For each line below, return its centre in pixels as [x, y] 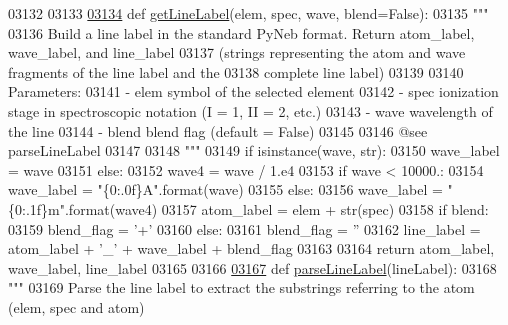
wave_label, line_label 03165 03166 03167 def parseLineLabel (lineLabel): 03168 [252, 267]
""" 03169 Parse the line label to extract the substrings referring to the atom [241, 287]
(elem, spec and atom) [76, 306]
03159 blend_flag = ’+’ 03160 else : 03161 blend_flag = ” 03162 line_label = [244, 228]
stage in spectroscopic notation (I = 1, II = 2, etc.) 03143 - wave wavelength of [250, 110]
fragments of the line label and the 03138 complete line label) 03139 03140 [236, 71]
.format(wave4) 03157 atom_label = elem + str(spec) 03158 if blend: [276, 208]
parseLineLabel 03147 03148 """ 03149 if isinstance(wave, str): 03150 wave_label [254, 150]
